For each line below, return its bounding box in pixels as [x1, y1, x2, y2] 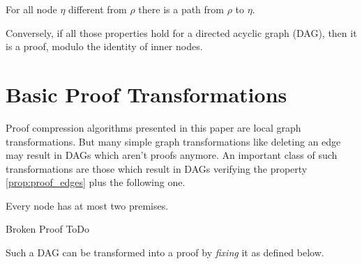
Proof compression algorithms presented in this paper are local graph [6, 120, 301, 134]
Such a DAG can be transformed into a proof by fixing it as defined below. [6, 245, 324, 260]
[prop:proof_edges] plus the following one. [6, 175, 186, 189]
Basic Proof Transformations [6, 79, 287, 108]
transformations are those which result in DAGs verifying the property [6, 161, 308, 176]
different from [68, 2, 127, 16]
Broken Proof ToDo [6, 222, 90, 236]
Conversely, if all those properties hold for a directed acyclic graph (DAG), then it [6, 25, 357, 40]
